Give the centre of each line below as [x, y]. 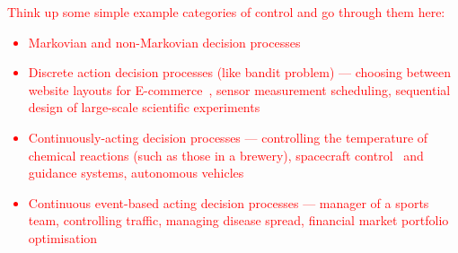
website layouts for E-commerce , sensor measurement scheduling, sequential [239, 89]
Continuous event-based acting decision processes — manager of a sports [229, 202]
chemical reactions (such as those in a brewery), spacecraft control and [226, 155]
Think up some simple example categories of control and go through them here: [226, 12]
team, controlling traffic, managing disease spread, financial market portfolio [238, 220]
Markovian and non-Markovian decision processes [164, 42]
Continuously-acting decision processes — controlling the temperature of [228, 137]
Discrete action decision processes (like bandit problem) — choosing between [239, 72]
